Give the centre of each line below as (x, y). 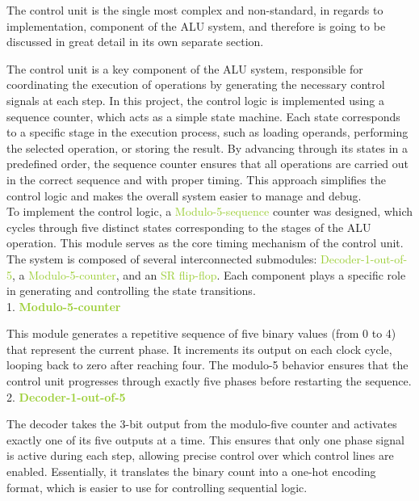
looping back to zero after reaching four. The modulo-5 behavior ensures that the (207, 365)
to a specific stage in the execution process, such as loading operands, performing (207, 132)
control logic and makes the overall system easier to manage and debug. (184, 195)
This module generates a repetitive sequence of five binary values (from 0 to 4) (201, 333)
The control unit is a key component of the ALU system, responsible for (185, 68)
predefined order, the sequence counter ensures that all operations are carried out (208, 164)
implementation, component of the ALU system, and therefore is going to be (196, 25)
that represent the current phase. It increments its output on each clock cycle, (199, 349)
